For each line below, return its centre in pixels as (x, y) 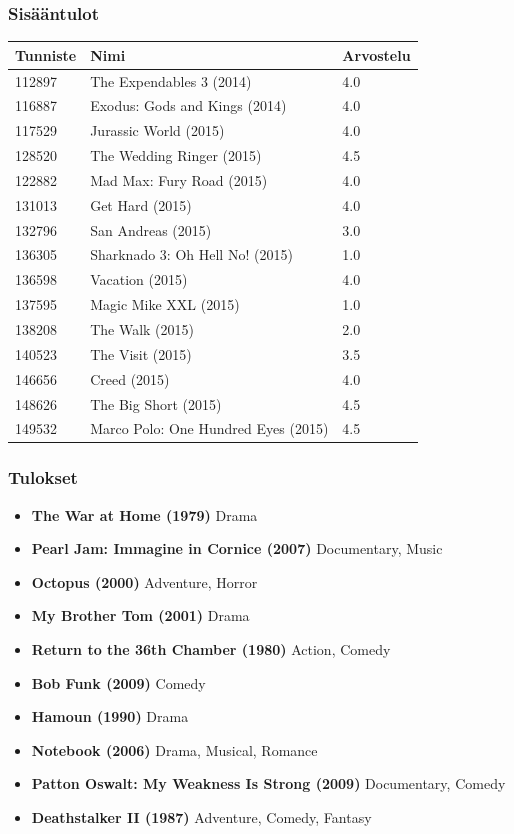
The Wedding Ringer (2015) (176, 155)
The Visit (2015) (141, 353)
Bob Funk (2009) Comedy (118, 682)
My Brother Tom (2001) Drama (140, 615)
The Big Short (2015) (156, 403)
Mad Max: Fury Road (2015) (179, 179)
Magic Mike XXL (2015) (165, 304)
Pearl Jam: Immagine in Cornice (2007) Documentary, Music (237, 548)
